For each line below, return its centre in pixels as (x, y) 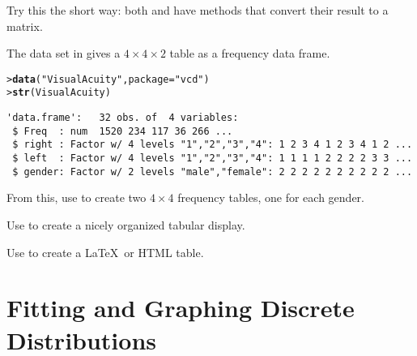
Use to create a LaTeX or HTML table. (105, 252)
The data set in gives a (64, 53)
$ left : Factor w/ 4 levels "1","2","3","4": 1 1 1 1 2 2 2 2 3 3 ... (213, 159)
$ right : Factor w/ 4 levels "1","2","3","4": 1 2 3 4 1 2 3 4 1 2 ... (213, 145)
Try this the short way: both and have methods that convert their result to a (198, 10)
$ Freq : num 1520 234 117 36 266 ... (123, 131)
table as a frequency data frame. (250, 53)
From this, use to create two (77, 197)
